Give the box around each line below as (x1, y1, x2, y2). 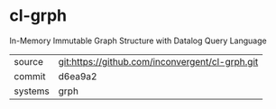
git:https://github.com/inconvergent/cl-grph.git (58, 55, 259, 68)
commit (14, 69, 46, 82)
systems (14, 85, 50, 97)
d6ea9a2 (58, 69, 97, 82)
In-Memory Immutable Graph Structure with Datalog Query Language (9, 35, 268, 46)
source (14, 55, 43, 68)
